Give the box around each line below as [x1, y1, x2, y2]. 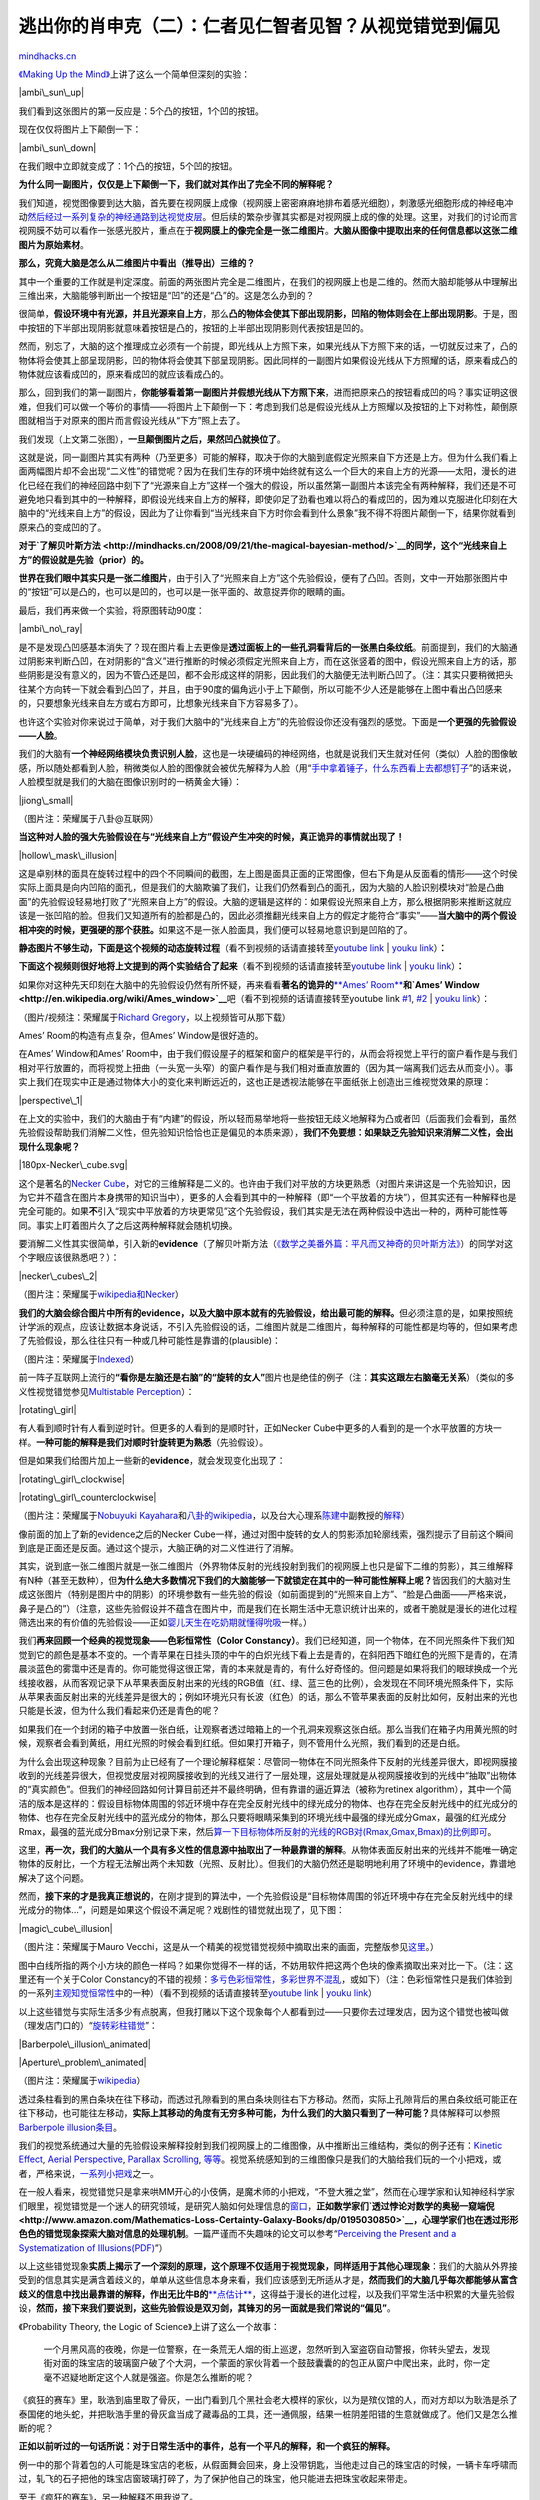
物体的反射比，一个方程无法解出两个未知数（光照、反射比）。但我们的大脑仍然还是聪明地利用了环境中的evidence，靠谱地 [18, 1858, 517, 1870]
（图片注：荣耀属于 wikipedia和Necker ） [18, 1288, 184, 1300]
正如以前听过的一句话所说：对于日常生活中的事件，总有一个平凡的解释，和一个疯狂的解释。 [18, 2440, 395, 2452]
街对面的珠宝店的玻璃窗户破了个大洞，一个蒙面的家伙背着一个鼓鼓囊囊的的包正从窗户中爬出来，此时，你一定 [43, 2357, 490, 2369]
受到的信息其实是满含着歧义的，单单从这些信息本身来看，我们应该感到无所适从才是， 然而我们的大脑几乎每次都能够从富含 [18, 2274, 518, 2286]
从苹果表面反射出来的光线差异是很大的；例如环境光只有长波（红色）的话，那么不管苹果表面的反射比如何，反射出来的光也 [18, 1691, 518, 1702]
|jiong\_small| [18, 794, 74, 806]
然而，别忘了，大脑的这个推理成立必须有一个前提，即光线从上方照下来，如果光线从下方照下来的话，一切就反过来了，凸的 [18, 340, 518, 352]
